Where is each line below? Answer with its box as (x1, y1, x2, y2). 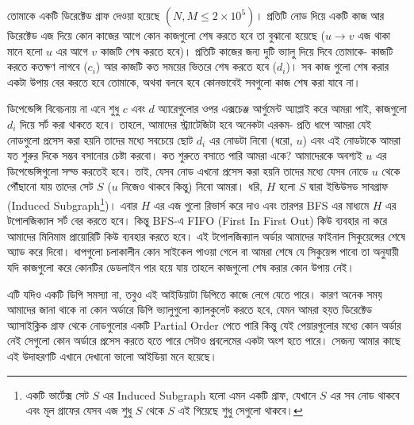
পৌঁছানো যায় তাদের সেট (7, 178, 94, 195)
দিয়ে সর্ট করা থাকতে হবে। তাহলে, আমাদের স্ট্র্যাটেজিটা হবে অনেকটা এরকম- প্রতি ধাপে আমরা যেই (20, 115, 372, 132)
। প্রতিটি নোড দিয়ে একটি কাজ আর (255, 7, 385, 23)
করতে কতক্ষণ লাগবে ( (7, 58, 88, 75)
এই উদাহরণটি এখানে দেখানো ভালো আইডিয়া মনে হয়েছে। (7, 347, 217, 364)
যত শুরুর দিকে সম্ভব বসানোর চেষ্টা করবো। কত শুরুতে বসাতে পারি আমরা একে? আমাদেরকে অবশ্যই (7, 147, 362, 164)
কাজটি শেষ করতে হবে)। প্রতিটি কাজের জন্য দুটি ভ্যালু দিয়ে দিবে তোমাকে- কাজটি (100, 42, 393, 59)
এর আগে (56, 42, 88, 59)
